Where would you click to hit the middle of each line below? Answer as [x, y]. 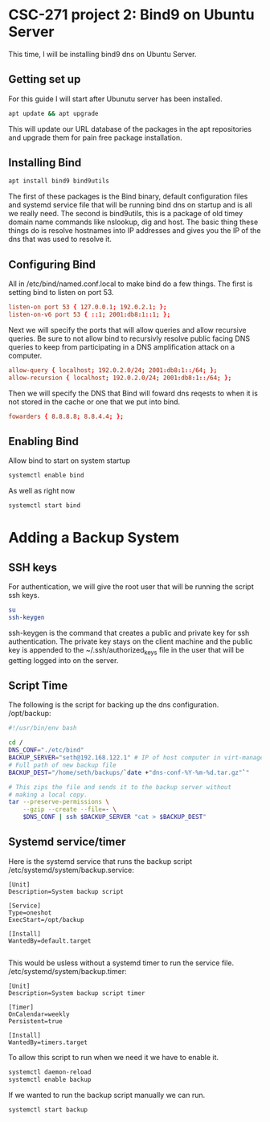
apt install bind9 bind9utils [59, 181]
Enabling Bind [43, 441]
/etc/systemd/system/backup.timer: [67, 971]
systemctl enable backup [50, 1079]
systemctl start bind [45, 506]
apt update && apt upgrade [53, 113]
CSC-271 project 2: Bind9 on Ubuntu [131, 15]
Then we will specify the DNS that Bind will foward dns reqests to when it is [133, 393]
